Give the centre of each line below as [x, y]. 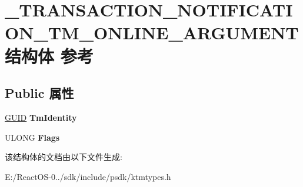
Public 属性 [39, 93]
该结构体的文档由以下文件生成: [64, 157]
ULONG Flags [32, 137]
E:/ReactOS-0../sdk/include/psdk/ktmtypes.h [88, 176]
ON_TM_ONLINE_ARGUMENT [152, 33]
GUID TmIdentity [41, 117]
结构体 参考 [49, 55]
